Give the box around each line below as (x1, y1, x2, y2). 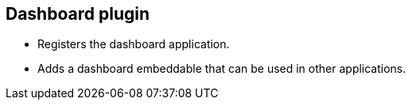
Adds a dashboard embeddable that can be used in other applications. (37, 62, 406, 76)
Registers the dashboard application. (37, 37, 230, 51)
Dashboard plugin (6, 4, 150, 24)
